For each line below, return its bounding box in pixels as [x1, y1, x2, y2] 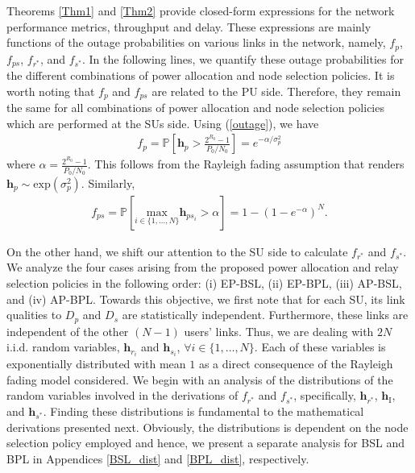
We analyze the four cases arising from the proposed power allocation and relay [6, 259, 399, 276]
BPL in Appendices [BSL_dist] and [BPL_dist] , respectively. [6, 450, 309, 467]
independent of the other [6, 322, 129, 339]
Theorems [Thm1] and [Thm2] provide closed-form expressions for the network [6, 2, 395, 19]
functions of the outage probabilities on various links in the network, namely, [6, 34, 386, 51]
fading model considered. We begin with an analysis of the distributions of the [6, 371, 393, 388]
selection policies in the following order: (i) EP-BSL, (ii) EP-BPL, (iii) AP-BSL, [6, 274, 402, 291]
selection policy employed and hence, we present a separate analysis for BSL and [6, 434, 405, 451]
